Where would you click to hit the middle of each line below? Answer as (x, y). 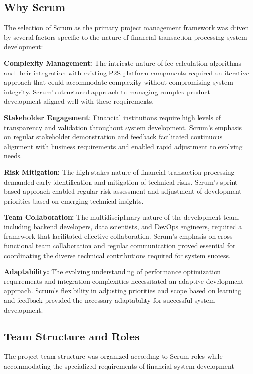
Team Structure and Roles (72, 336)
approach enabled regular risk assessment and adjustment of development (132, 191)
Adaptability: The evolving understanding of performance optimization (112, 271)
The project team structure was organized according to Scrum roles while (113, 356)
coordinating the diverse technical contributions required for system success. (117, 255)
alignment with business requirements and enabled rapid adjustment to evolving (123, 146)
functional (19, 246)
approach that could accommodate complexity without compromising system (118, 82)
